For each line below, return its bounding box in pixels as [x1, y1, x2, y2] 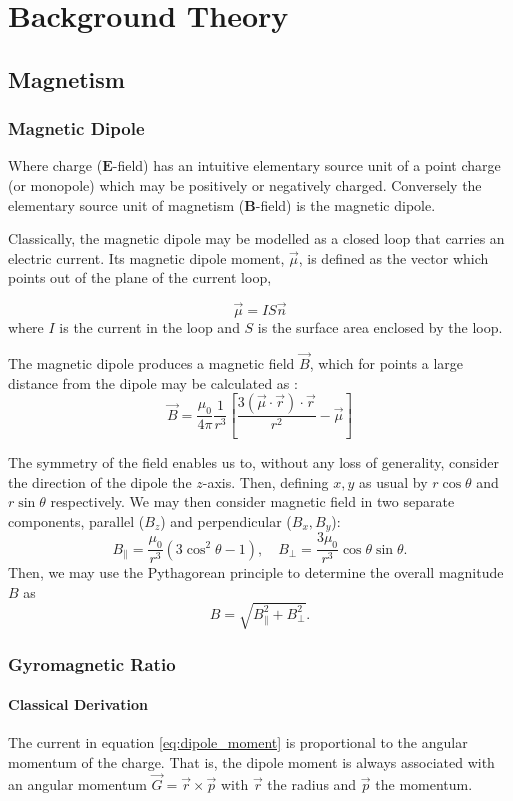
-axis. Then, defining [202, 471, 329, 492]
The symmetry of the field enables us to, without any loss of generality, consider [8, 452, 499, 473]
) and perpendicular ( [160, 510, 292, 531]
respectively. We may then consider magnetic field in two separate [50, 491, 455, 512]
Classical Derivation [8, 694, 148, 715]
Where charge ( [8, 155, 103, 176]
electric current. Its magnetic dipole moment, [8, 247, 285, 268]
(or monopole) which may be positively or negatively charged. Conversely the [8, 174, 482, 195]
